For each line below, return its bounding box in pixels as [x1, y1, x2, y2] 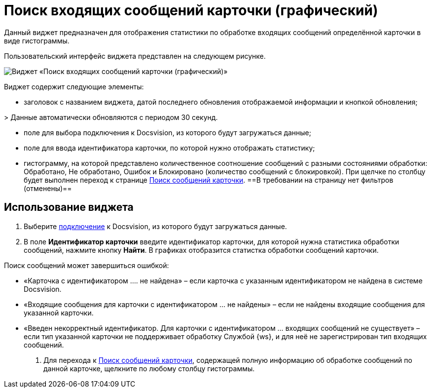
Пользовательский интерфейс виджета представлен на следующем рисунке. [4, 51, 266, 60]
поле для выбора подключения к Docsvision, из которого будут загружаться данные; [24, 128, 311, 137]
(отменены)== [24, 184, 72, 193]
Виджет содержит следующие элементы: [4, 82, 144, 91]
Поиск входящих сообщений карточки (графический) [4, 2, 378, 19]
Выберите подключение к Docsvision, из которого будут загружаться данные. [24, 222, 287, 231]
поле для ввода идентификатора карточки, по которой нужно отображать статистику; [24, 143, 315, 152]
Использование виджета [4, 201, 134, 214]
